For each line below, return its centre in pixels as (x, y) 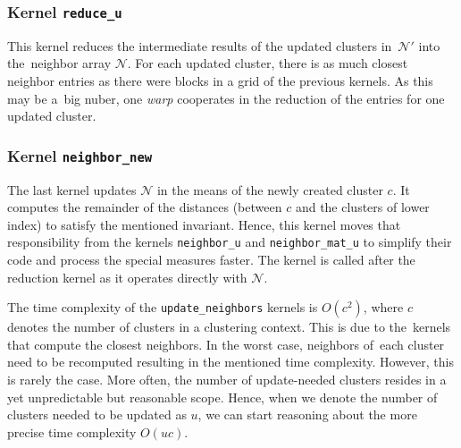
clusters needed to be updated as (97, 414)
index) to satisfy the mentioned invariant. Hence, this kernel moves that (204, 224)
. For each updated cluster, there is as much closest (268, 63)
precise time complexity (72, 431)
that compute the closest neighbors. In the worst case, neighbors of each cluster (226, 344)
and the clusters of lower (362, 207)
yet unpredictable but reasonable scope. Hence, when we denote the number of (222, 397)
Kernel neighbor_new (80, 155)
